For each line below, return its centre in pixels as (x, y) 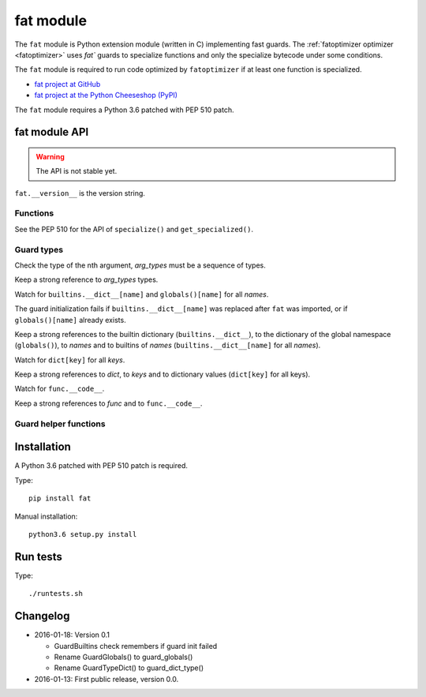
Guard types (39, 249)
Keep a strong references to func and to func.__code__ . (108, 403)
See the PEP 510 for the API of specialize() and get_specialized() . (134, 229)
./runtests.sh (56, 594)
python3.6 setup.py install (83, 534)
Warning (50, 156)
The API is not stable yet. (77, 171)
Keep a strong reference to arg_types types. (86, 279)
